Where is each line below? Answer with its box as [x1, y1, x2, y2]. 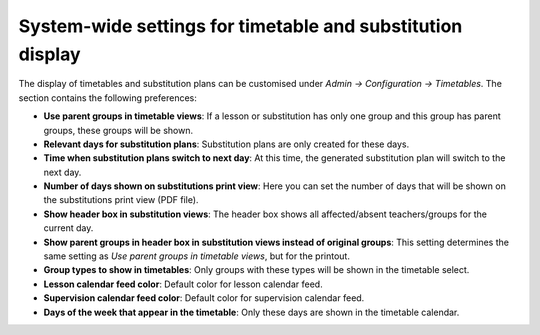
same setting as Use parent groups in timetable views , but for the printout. [43, 250, 350, 262]
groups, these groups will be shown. [43, 124, 194, 136]
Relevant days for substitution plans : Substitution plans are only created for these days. [43, 138, 410, 150]
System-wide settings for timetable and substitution [18, 15, 463, 37]
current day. [43, 222, 94, 234]
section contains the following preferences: [18, 91, 197, 104]
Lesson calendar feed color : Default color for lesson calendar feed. [43, 278, 324, 290]
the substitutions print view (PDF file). [43, 194, 199, 206]
